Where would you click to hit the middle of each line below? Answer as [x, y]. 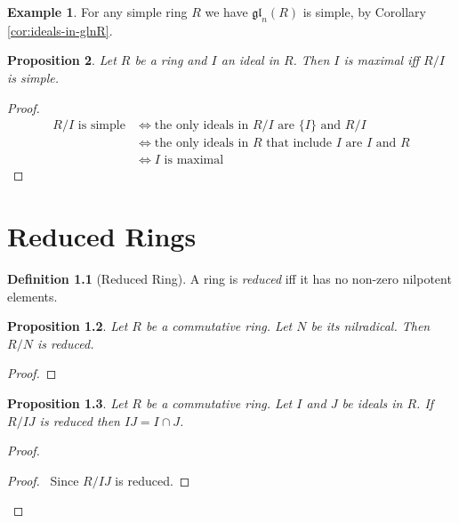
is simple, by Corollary [364, 12]
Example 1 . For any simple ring [97, 12]
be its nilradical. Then [370, 326]
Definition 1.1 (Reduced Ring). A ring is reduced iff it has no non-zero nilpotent [229, 278]
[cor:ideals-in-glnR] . [60, 30]
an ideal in [250, 60]
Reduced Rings [102, 236]
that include [299, 144]
